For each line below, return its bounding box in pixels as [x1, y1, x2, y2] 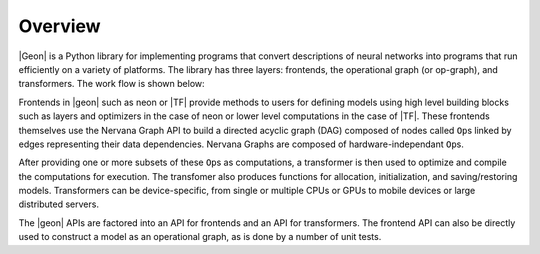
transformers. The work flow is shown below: [18, 78, 205, 90]
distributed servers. [18, 198, 100, 210]
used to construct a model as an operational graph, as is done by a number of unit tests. [18, 231, 382, 243]
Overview [18, 15, 101, 37]
